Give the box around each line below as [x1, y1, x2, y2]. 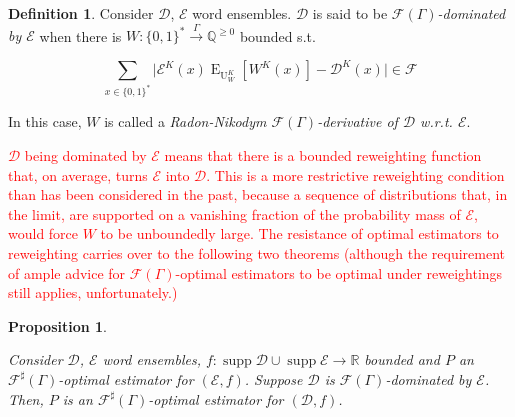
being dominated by [24, 144, 147, 165]
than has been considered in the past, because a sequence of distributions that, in [8, 184, 508, 205]
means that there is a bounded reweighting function [164, 144, 482, 165]
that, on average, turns [8, 164, 148, 185]
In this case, [8, 111, 82, 132]
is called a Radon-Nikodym [104, 111, 267, 132]
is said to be [312, 3, 388, 23]
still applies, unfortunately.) [8, 282, 178, 303]
